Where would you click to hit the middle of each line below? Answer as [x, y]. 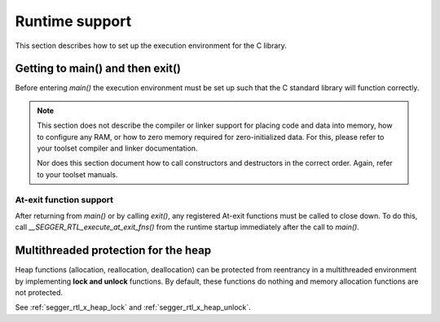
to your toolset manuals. [77, 174]
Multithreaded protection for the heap [113, 251]
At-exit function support [64, 199]
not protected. [39, 293]
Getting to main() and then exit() [98, 69]
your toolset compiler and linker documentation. [118, 148]
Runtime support [73, 21]
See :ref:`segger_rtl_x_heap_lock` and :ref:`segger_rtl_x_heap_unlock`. [133, 307]
